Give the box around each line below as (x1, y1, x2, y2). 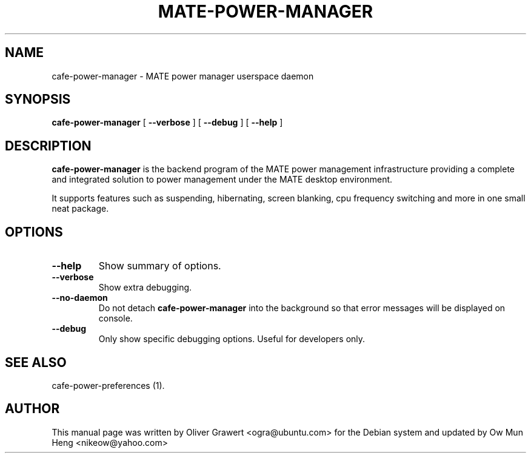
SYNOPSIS (5, 92, 71, 107)
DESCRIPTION (5, 138, 92, 153)
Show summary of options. (98, 260, 221, 272)
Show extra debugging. (98, 282, 192, 293)
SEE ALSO (5, 354, 67, 370)
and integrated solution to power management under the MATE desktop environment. (52, 174, 393, 185)
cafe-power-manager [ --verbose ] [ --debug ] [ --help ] (52, 117, 283, 128)
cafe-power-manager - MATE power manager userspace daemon (52, 70, 314, 81)
